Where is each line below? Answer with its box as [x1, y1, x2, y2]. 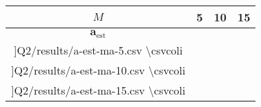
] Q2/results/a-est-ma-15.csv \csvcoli [11, 81, 186, 98]
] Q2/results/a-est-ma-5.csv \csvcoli [14, 41, 183, 58]
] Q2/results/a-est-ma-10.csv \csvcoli [11, 61, 186, 78]
